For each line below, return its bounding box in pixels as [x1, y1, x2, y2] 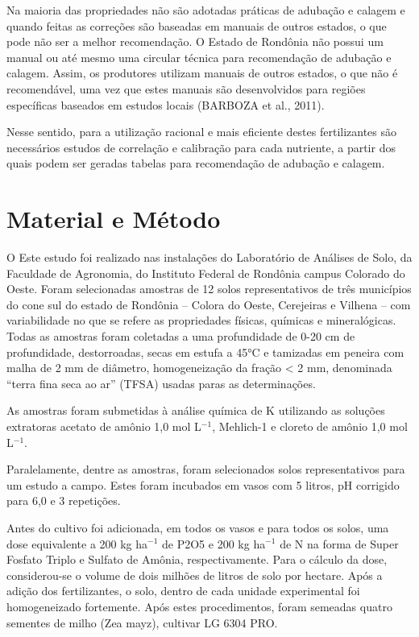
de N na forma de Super [280, 535, 399, 552]
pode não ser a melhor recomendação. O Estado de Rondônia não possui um [6, 33, 384, 50]
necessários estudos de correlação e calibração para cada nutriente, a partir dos [6, 139, 396, 155]
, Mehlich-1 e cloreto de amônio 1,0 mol [212, 418, 408, 434]
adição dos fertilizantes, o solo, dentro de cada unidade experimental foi [6, 582, 360, 599]
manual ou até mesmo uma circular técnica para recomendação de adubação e [6, 48, 392, 65]
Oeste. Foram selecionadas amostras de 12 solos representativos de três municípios [6, 280, 412, 297]
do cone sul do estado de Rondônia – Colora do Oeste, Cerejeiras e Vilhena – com [6, 296, 411, 312]
